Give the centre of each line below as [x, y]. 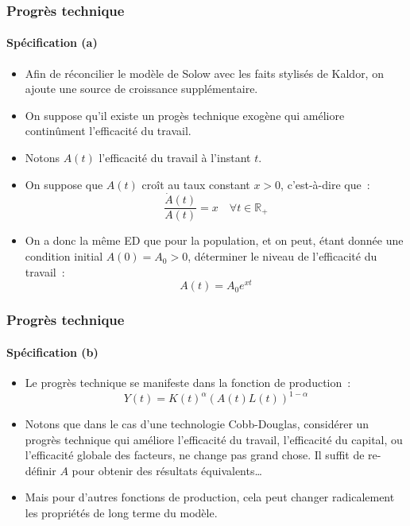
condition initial [64, 256]
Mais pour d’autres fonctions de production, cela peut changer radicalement [210, 497]
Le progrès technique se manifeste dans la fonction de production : [188, 382]
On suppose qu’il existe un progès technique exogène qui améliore [185, 115]
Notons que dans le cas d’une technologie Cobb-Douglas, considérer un [197, 424]
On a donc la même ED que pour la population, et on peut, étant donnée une [214, 240]
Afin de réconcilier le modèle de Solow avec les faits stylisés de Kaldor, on [204, 73]
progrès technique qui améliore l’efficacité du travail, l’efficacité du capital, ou [214, 439]
